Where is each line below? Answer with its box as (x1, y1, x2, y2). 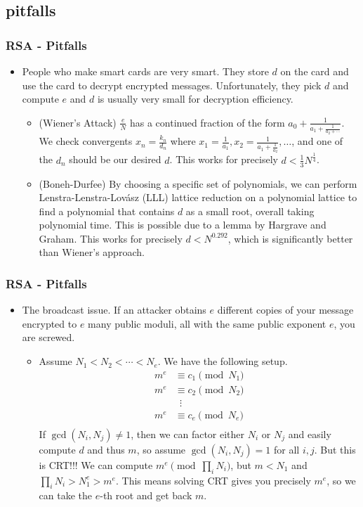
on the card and (280, 64, 349, 78)
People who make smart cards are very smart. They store (22, 64, 269, 78)
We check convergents (39, 134, 133, 148)
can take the (39, 488, 93, 503)
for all (274, 442, 300, 456)
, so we (326, 473, 356, 487)
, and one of (291, 134, 343, 148)
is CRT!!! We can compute (39, 457, 153, 472)
